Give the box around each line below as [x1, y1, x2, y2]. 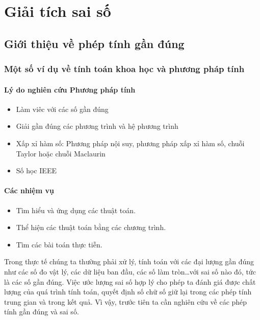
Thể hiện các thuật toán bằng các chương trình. [16, 222, 166, 233]
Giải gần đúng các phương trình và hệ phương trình [16, 121, 178, 131]
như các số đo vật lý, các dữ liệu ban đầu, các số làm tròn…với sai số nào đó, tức [4, 266, 256, 277]
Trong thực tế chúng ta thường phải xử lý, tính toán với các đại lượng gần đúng [4, 256, 254, 267]
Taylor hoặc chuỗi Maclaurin [16, 148, 106, 158]
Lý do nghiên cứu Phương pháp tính [4, 84, 136, 95]
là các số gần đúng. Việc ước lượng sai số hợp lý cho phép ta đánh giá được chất [4, 276, 256, 287]
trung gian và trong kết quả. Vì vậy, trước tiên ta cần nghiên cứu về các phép [4, 296, 247, 307]
